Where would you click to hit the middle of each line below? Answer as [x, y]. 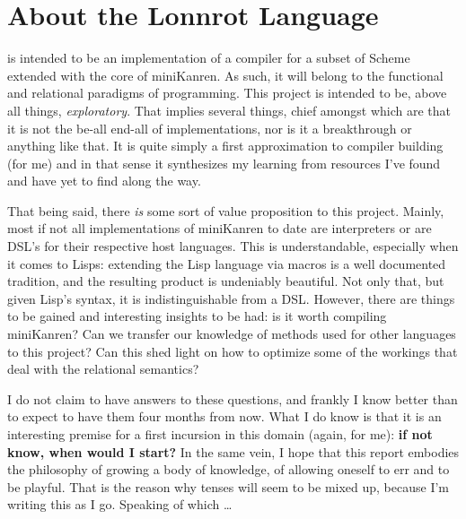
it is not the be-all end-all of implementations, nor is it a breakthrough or [210, 128]
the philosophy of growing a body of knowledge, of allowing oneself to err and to [229, 469]
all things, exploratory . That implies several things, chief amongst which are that [229, 110]
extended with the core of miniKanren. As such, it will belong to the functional [225, 75]
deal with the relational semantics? [103, 369]
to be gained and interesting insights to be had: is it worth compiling [197, 316]
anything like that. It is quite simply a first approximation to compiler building [225, 146]
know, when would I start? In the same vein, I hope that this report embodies [233, 451]
